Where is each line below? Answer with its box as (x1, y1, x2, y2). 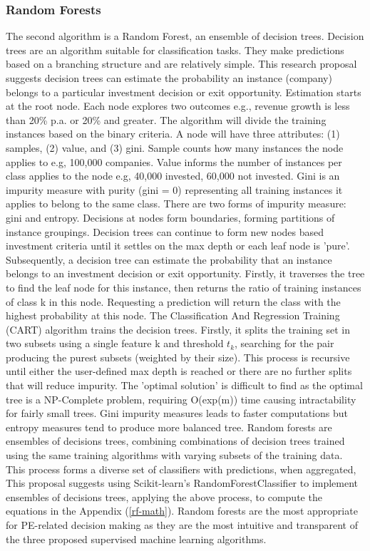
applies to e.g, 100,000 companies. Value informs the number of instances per (6, 154, 342, 169)
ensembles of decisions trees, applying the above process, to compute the (6, 489, 322, 504)
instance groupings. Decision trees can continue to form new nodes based (6, 224, 324, 239)
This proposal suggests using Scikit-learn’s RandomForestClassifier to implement (6, 475, 359, 490)
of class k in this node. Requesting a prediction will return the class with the (6, 294, 341, 309)
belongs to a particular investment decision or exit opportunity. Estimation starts (6, 84, 361, 99)
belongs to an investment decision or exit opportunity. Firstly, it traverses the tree (6, 266, 365, 281)
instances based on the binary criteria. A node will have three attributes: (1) (6, 126, 340, 141)
